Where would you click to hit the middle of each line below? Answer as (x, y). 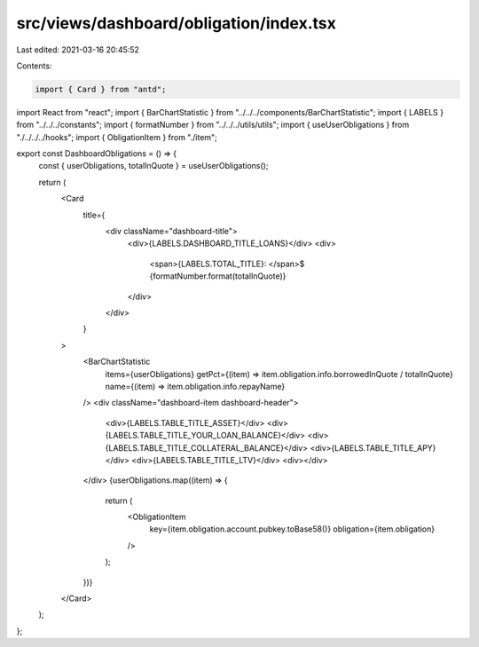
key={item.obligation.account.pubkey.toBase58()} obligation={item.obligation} (292, 529)
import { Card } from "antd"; (101, 89)
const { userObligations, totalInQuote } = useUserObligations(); (153, 166)
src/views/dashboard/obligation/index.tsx (176, 23)
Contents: (34, 66)
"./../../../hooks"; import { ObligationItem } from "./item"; (117, 137)
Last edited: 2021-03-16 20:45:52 (78, 50)
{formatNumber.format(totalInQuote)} (218, 276)
